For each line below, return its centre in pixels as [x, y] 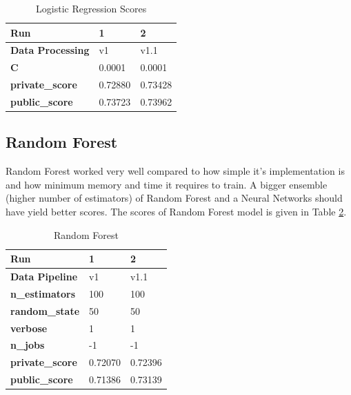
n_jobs [28, 345]
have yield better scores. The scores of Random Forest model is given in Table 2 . [176, 212]
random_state [45, 310]
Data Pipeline [44, 277]
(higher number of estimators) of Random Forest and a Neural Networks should [174, 198]
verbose [29, 328]
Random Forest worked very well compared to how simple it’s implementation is [175, 171]
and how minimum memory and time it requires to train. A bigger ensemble [167, 184]
